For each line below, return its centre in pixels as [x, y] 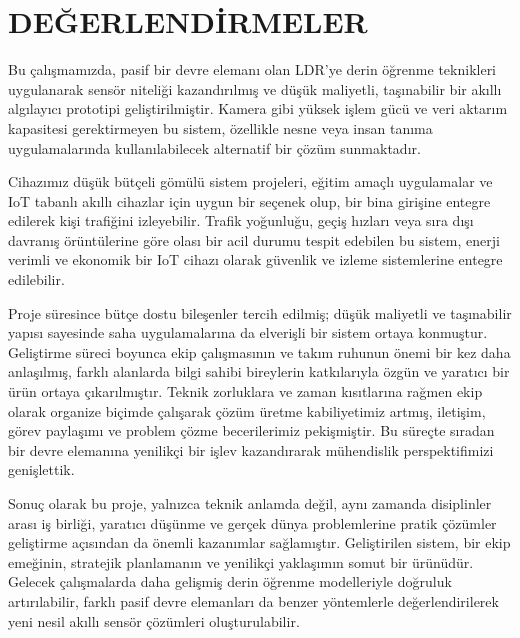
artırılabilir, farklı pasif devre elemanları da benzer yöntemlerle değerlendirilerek [253, 600]
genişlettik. [41, 469]
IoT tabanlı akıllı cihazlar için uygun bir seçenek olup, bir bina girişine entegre [249, 200]
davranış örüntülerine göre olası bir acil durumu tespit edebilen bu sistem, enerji [254, 239]
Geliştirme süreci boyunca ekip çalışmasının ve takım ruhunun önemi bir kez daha [259, 351]
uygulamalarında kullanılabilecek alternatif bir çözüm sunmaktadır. [214, 147]
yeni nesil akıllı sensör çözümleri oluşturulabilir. [154, 620]
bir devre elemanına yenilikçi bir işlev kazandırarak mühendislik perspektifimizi [251, 449]
